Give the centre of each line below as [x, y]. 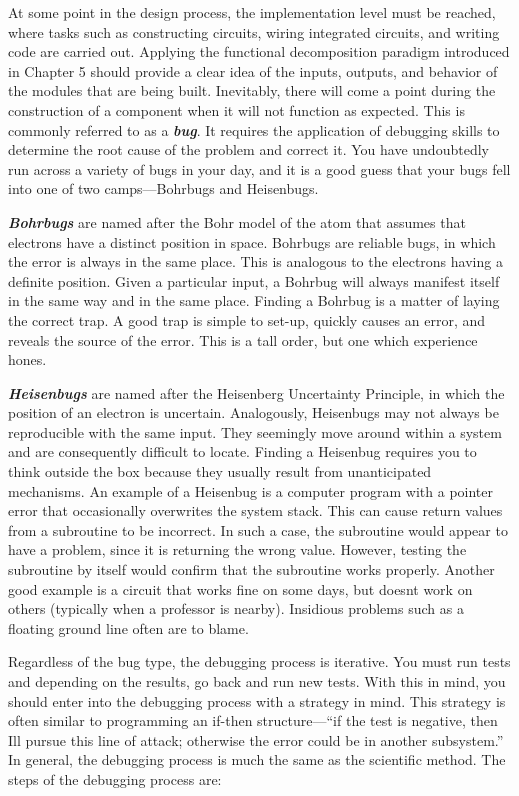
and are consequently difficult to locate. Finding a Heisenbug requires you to [242, 451]
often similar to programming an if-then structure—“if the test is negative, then [253, 720]
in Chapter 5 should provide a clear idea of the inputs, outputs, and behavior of [253, 70]
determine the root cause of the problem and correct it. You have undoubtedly [248, 149]
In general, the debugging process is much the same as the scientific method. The [257, 759]
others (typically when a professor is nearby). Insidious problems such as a [236, 608]
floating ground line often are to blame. [128, 627]
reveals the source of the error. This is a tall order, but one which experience [243, 339]
